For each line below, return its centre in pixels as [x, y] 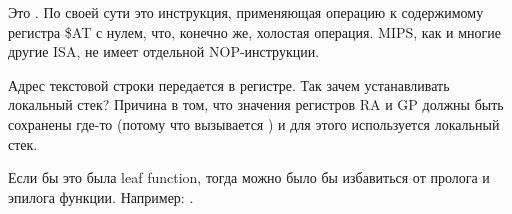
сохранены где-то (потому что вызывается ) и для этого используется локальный [254, 123]
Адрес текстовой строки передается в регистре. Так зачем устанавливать [229, 84]
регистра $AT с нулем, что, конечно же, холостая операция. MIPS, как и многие [255, 31]
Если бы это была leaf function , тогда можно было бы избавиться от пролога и [249, 177]
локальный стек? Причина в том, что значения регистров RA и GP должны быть [256, 104]
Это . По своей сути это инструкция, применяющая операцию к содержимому [246, 12]
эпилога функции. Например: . [101, 196]
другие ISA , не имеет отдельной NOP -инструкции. [164, 51]
